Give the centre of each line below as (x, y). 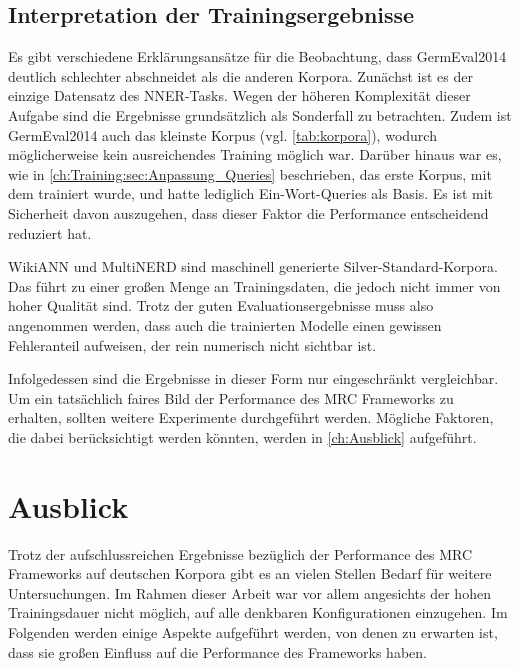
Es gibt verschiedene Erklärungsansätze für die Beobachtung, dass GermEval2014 (257, 56)
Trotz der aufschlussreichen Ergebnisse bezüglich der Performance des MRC (240, 553)
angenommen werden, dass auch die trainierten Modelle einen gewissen (225, 324)
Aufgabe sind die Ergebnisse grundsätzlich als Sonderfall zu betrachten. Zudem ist (260, 114)
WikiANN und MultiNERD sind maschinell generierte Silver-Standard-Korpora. (253, 266)
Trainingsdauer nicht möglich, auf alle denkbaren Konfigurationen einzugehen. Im (258, 612)
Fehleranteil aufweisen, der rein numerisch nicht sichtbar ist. (192, 344)
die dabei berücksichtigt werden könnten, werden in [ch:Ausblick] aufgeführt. (242, 436)
